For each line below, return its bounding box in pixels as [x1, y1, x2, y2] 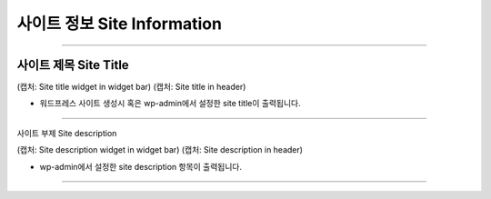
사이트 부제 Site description [16, 127, 117, 138]
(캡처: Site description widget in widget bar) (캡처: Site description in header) [16, 144, 304, 155]
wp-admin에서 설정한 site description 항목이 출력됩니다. [39, 161, 243, 172]
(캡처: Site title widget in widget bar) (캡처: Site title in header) [16, 82, 246, 93]
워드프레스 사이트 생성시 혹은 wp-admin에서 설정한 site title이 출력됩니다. [39, 98, 301, 109]
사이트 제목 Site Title [16, 57, 129, 73]
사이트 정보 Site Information [16, 14, 223, 34]
